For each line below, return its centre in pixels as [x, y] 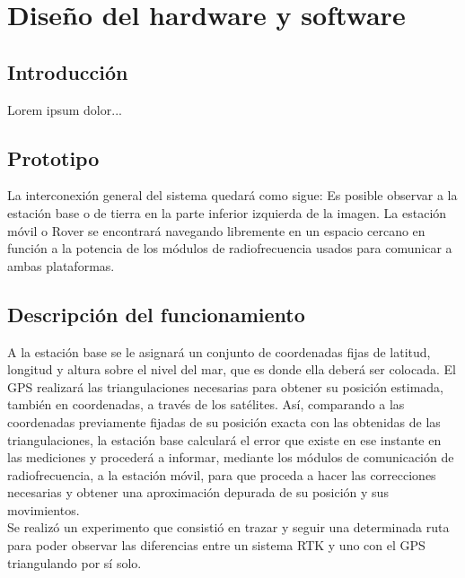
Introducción [68, 71]
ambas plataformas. [61, 265]
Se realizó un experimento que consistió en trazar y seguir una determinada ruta [228, 527]
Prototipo [53, 158]
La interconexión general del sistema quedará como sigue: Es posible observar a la [232, 195]
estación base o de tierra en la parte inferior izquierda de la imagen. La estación [227, 212]
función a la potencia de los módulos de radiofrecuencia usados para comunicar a [230, 248]
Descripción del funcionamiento [156, 314]
